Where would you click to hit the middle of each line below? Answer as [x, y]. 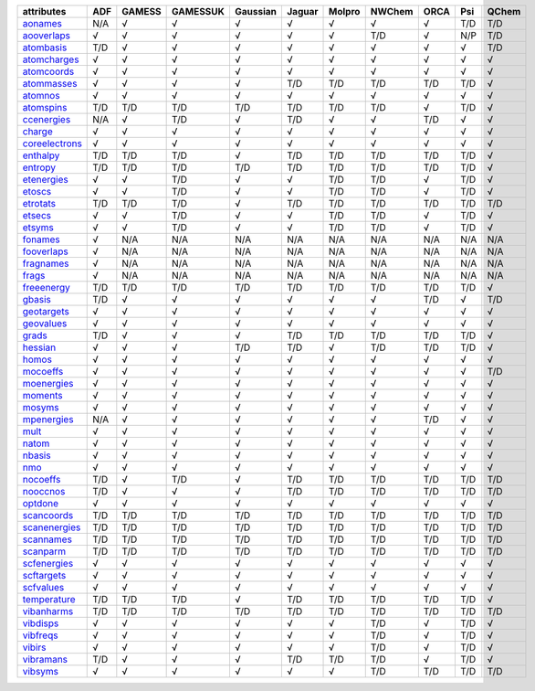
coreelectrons [52, 144]
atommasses [50, 84]
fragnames [46, 263]
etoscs [37, 191]
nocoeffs [42, 479]
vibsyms [41, 671]
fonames [42, 239]
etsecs [37, 215]
